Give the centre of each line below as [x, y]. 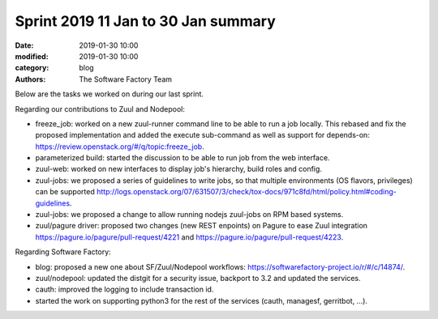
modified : [32, 56]
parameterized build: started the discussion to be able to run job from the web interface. [182, 158]
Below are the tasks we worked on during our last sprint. [109, 94]
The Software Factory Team [126, 79]
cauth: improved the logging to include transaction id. [125, 289]
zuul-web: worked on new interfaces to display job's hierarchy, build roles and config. [178, 169]
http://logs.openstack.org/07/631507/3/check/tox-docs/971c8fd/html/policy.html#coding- [247, 192]
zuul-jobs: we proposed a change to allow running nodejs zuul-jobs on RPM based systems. [189, 215]
